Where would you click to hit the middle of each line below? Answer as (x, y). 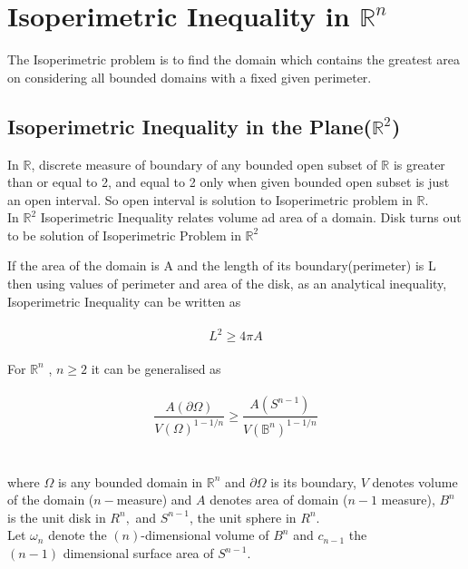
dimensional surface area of (138, 553)
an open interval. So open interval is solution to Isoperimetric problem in (210, 199)
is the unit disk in (57, 517)
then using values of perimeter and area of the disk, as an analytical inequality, (227, 284)
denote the (78, 535)
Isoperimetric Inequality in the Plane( (190, 126)
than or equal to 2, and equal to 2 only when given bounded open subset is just (229, 182)
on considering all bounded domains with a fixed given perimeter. (190, 77)
